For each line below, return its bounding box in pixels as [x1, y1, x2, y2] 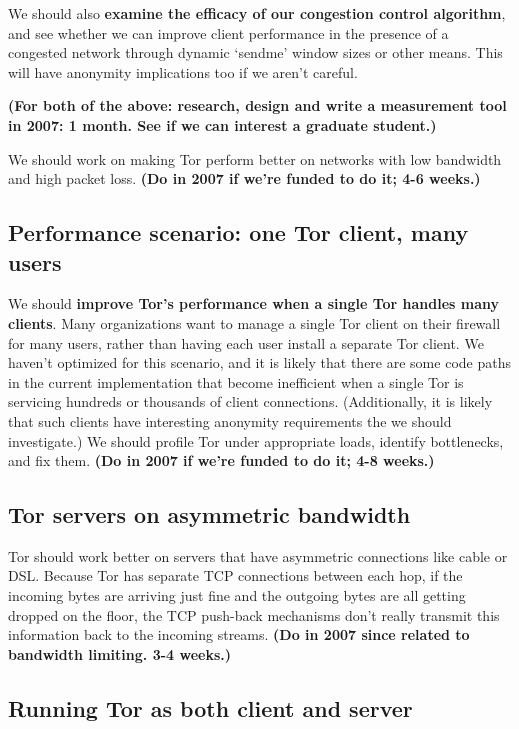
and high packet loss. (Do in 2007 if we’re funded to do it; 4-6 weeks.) [8, 168, 481, 189]
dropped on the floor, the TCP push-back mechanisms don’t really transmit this [8, 604, 500, 625]
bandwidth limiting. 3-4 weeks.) [8, 643, 231, 664]
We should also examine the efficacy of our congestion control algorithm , [8, 3, 506, 23]
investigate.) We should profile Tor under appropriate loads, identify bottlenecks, [8, 430, 504, 451]
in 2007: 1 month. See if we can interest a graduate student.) [8, 114, 437, 135]
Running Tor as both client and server [8, 692, 413, 723]
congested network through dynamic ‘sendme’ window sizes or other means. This [8, 42, 503, 63]
